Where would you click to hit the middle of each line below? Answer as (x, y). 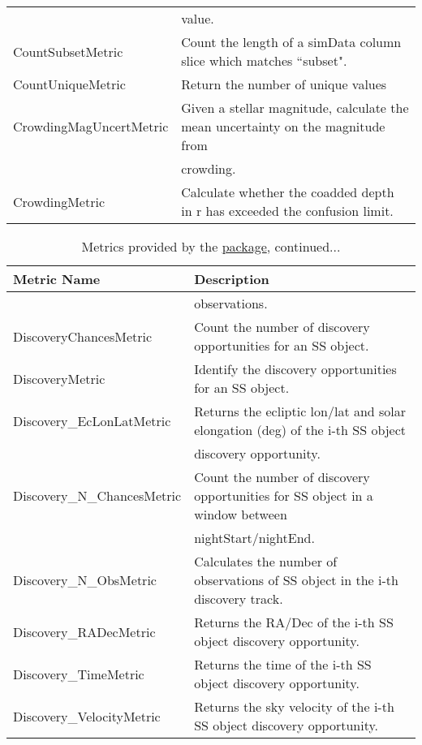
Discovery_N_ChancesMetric (97, 495)
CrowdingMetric (59, 201)
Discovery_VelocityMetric (87, 716)
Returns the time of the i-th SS (283, 664)
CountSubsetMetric (68, 51)
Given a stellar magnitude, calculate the (295, 108)
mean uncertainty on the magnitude (283, 126)
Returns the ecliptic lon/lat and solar (300, 411)
